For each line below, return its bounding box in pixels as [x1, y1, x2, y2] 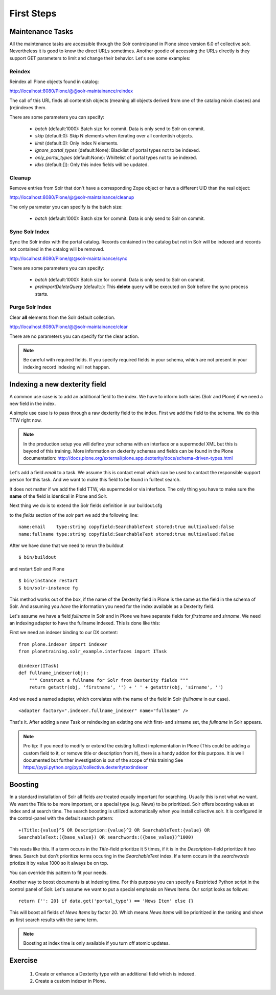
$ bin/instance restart [18, 578, 78, 584]
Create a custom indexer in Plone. [35, 978, 107, 984]
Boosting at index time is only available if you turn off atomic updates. [23, 940, 170, 946]
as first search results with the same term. [9, 917, 98, 923]
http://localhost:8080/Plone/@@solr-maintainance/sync [9, 255, 128, 261]
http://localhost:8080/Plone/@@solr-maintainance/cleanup [9, 194, 134, 200]
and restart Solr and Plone [9, 565, 65, 572]
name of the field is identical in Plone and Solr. [9, 493, 107, 499]
